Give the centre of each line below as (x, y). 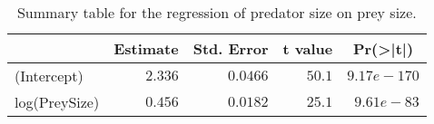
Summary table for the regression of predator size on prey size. (217, 12)
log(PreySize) (57, 102)
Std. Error (231, 48)
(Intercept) (49, 76)
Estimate (146, 48)
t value (308, 48)
